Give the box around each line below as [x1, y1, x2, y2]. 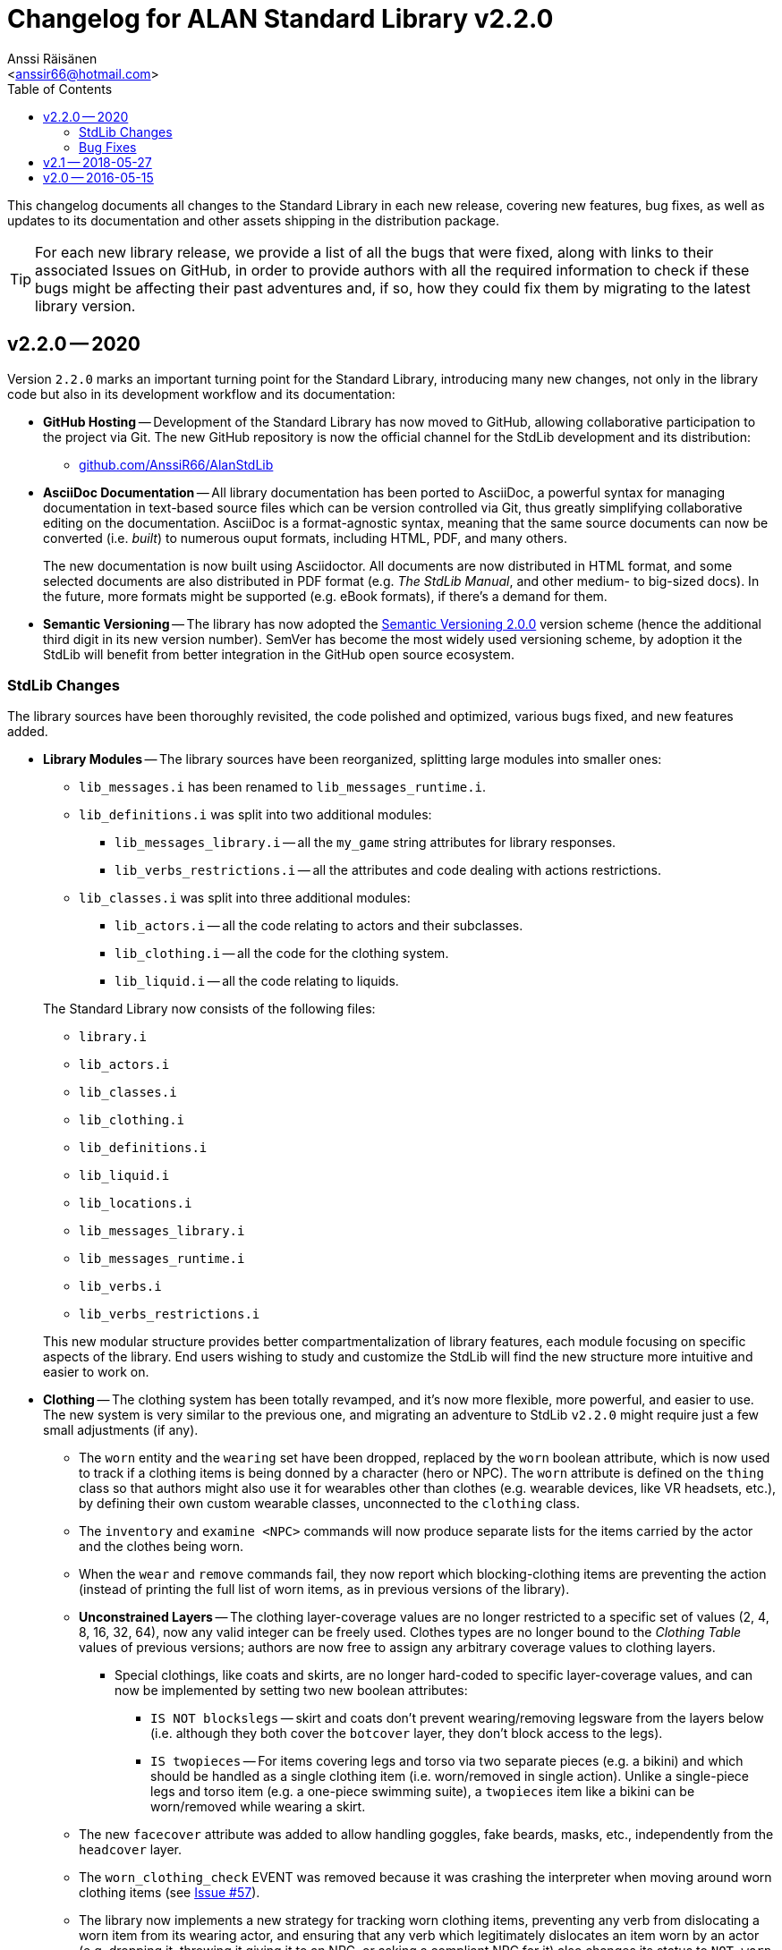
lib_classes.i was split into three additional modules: [79, 890, 411, 906]
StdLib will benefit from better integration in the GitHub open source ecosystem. [43, 646, 514, 662]
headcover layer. [79, 1842, 183, 1858]
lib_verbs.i [79, 1279, 162, 1294]
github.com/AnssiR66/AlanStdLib [79, 456, 274, 472]
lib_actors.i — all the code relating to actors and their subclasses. [115, 918, 523, 934]
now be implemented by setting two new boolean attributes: [115, 1683, 468, 1699]
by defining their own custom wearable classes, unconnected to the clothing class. [79, 1496, 581, 1512]
